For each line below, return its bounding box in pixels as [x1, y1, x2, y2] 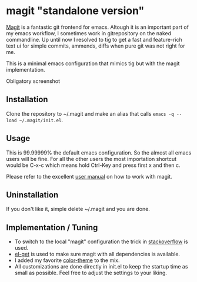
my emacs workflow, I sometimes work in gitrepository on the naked [6, 29, 172, 36]
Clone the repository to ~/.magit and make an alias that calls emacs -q [6, 110, 175, 117]
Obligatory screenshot [6, 78, 61, 85]
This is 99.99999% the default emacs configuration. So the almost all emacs [6, 149, 192, 156]
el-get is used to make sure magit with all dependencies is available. [14, 251, 181, 258]
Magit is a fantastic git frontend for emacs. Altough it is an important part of [6, 23, 189, 31]
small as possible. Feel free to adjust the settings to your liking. [14, 269, 168, 277]
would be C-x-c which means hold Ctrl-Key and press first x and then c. [6, 162, 181, 169]
